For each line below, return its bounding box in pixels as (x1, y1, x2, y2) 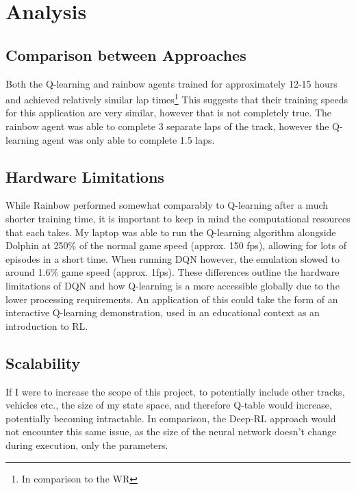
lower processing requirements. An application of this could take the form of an (5, 292, 338, 306)
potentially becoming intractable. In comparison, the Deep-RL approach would (5, 411, 336, 425)
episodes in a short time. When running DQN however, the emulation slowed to (5, 251, 340, 266)
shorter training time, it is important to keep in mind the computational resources (5, 211, 351, 225)
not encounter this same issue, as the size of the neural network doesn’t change (5, 424, 337, 439)
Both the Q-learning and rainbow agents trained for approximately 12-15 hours (5, 76, 338, 90)
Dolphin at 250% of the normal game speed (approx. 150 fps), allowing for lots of (5, 238, 346, 253)
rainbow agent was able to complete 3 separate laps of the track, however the (5, 119, 329, 133)
